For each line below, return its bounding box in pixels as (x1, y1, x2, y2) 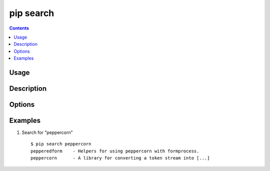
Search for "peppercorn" (21, 129, 73, 135)
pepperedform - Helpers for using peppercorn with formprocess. (30, 148, 199, 154)
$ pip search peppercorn (30, 141, 91, 147)
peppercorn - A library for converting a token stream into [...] (30, 155, 210, 161)
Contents (9, 25, 29, 31)
